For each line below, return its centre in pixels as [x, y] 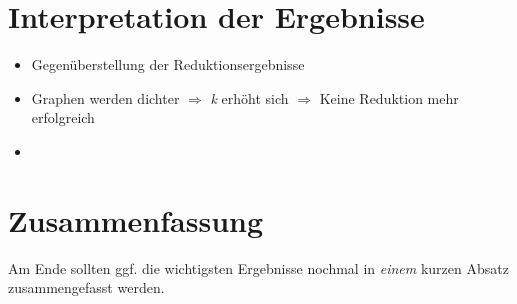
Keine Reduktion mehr [389, 97]
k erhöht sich [249, 97]
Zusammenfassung [136, 219]
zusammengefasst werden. [86, 287]
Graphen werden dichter [105, 97]
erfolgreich [63, 117]
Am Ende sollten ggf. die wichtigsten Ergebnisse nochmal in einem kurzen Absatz [258, 267]
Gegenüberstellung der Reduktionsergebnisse [168, 64]
